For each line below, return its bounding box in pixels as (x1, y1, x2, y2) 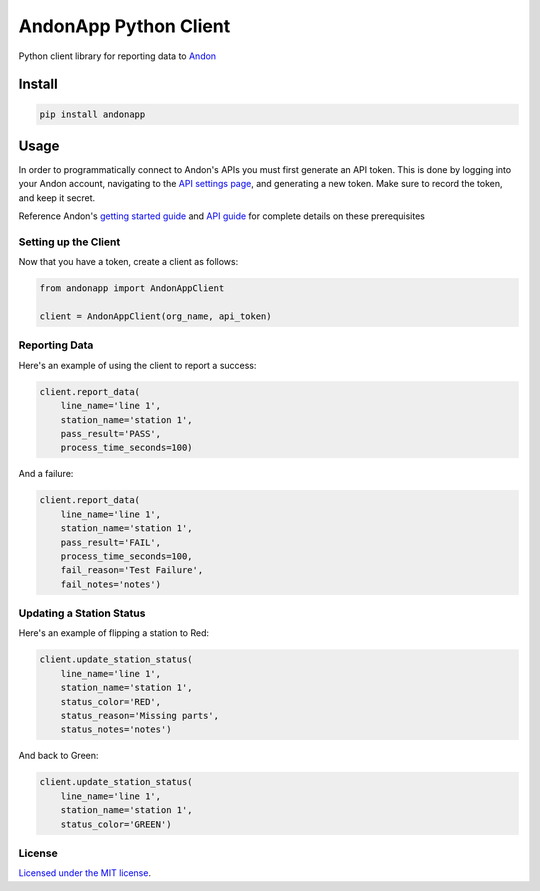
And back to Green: (18, 750, 99, 762)
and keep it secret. (18, 191, 96, 204)
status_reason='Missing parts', (60, 710, 220, 721)
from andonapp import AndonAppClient (39, 283, 225, 294)
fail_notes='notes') (60, 578, 162, 590)
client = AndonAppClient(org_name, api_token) (39, 311, 272, 322)
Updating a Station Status (18, 606, 146, 620)
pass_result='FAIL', (60, 536, 162, 548)
